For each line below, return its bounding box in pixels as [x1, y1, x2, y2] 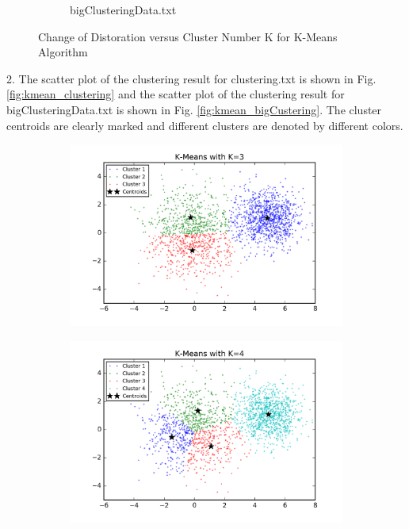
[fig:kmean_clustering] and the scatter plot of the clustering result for [6, 86, 345, 102]
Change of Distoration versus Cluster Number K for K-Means [38, 28, 338, 44]
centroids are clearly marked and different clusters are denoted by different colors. [6, 117, 403, 133]
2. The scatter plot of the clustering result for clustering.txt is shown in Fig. [6, 70, 377, 86]
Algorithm [38, 44, 88, 60]
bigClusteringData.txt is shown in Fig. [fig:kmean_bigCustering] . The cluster [6, 101, 382, 117]
